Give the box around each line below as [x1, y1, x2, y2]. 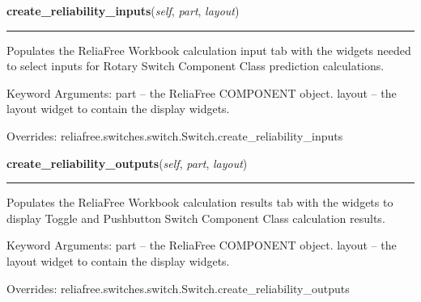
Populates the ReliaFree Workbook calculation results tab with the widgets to [6, 194, 393, 211]
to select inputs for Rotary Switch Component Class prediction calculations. [6, 57, 385, 74]
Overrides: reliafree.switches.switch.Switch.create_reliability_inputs [6, 127, 343, 144]
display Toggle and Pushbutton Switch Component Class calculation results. [6, 209, 385, 226]
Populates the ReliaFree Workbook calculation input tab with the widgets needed [6, 41, 411, 58]
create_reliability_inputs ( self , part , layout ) [6, 2, 240, 19]
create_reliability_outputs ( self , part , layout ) [6, 154, 248, 171]
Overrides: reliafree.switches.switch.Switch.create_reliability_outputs [6, 279, 350, 296]
